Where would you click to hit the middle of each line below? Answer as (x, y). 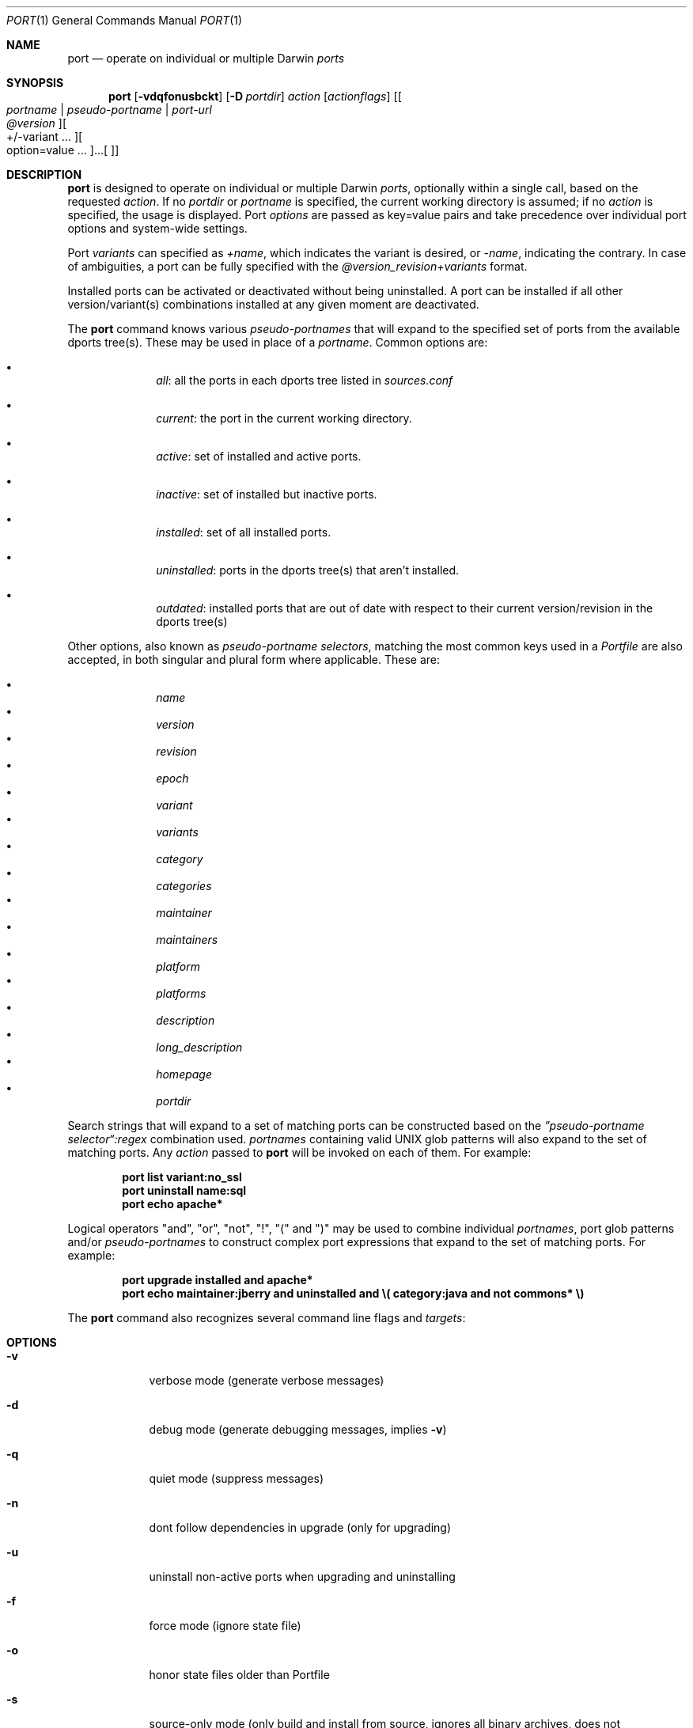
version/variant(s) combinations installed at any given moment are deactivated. (273, 304)
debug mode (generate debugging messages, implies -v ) (298, 1429)
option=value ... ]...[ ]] (63, 150)
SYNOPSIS (35, 83)
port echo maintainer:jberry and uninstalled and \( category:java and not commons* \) (353, 1293)
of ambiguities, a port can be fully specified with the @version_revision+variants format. (297, 266)
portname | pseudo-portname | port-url (109, 110)
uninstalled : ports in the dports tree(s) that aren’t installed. (308, 570)
